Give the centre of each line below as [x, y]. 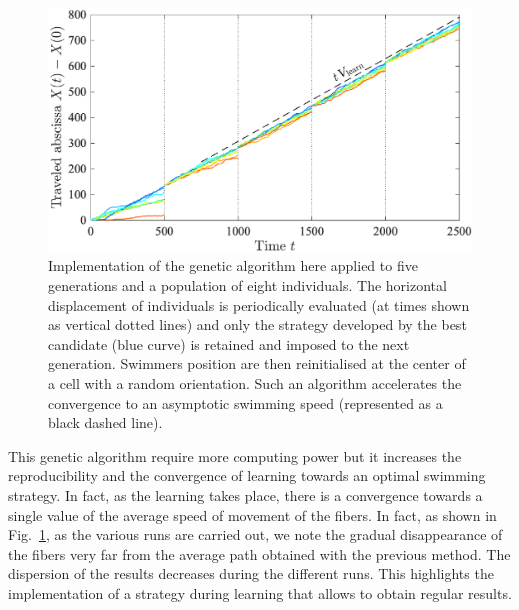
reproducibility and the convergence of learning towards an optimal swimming [247, 475]
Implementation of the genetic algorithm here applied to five [233, 265]
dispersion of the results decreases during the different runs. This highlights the [251, 573]
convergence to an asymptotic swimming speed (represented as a [245, 402]
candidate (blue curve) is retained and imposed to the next [229, 343]
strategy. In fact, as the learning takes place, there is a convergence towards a [245, 495]
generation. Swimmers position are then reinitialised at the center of [257, 363]
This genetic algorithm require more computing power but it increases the [235, 455]
